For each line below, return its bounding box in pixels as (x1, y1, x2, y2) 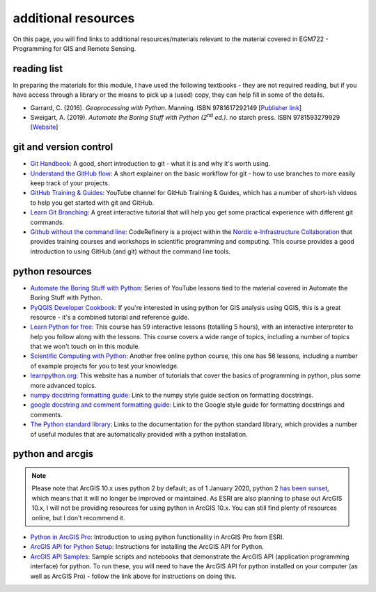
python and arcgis (13, 448, 94, 460)
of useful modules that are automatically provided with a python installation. (30, 430, 248, 438)
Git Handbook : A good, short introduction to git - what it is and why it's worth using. (30, 159, 271, 168)
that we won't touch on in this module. (30, 342, 141, 351)
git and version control (13, 141, 113, 153)
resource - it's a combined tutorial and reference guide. (30, 313, 189, 321)
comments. (30, 410, 63, 419)
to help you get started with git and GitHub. (30, 198, 155, 207)
